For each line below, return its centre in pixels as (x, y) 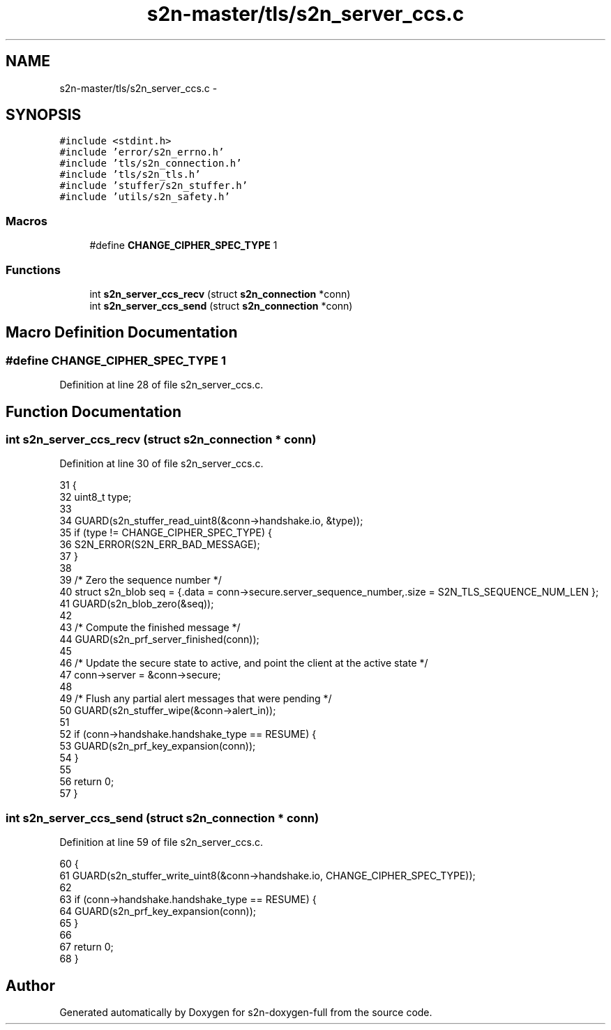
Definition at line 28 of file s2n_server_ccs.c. (161, 385)
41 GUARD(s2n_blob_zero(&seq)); (137, 604)
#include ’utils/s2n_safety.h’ (145, 197)
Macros (27, 221)
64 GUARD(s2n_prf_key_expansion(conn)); (158, 911)
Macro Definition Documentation (122, 333)
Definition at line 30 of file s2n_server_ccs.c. (161, 464)
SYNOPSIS (44, 115)
